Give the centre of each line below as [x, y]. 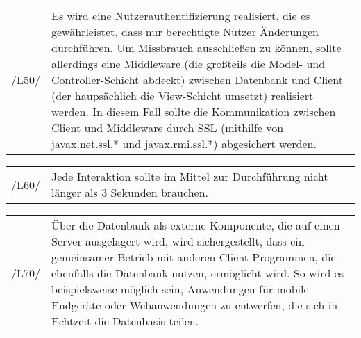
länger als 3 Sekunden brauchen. [130, 192]
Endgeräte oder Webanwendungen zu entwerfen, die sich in [195, 305]
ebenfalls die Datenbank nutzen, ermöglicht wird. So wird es [198, 273]
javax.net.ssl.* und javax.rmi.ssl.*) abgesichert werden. [184, 144]
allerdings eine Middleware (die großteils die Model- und [188, 64]
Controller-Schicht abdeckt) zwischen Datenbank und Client [197, 80]
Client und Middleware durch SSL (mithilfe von [168, 128]
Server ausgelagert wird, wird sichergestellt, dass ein [178, 241]
